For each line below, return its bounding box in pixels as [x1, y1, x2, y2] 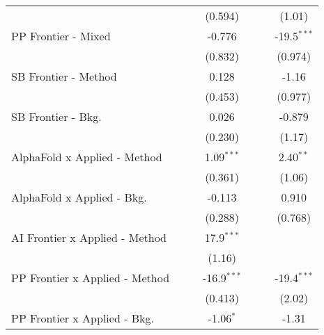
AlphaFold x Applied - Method [11, 149, 162, 165]
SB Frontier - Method [11, 68, 117, 84]
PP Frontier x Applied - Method [11, 270, 170, 286]
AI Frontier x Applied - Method [11, 229, 167, 245]
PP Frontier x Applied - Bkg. [11, 310, 155, 326]
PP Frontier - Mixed [11, 28, 111, 44]
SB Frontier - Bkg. [11, 108, 102, 124]
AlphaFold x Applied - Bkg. [11, 189, 147, 205]
